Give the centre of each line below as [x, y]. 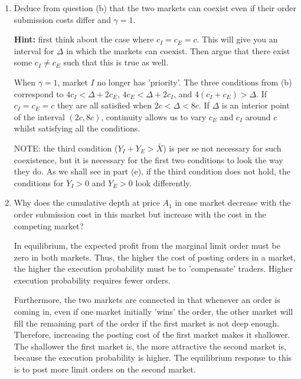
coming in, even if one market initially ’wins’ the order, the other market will [153, 312]
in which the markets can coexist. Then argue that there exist [178, 50]
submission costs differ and [62, 19]
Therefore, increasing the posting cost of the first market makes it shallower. [152, 334]
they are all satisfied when [105, 105]
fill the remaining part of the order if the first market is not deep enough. [146, 323]
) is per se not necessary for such [222, 148]
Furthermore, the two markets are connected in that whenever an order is [147, 300]
